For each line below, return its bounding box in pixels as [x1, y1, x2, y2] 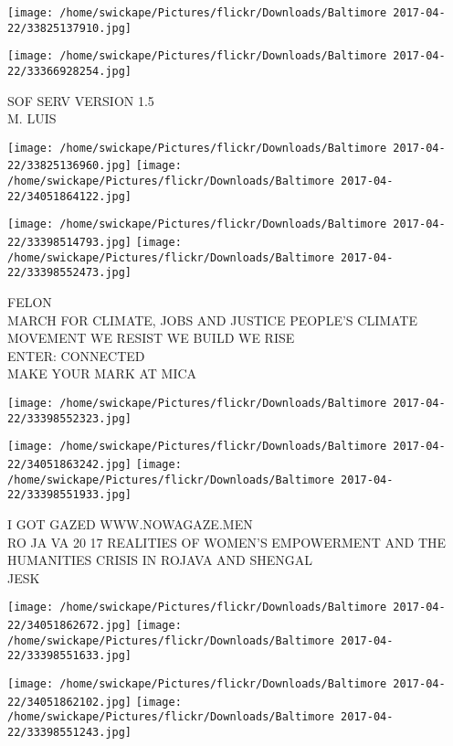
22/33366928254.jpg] [7, 64, 132, 78]
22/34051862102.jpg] [7, 695, 132, 709]
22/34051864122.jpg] [7, 189, 132, 203]
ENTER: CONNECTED [7, 346, 145, 365]
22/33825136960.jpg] [7, 159, 132, 173]
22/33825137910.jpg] [7, 21, 132, 35]
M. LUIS [7, 109, 57, 128]
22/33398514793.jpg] [7, 236, 132, 250]
